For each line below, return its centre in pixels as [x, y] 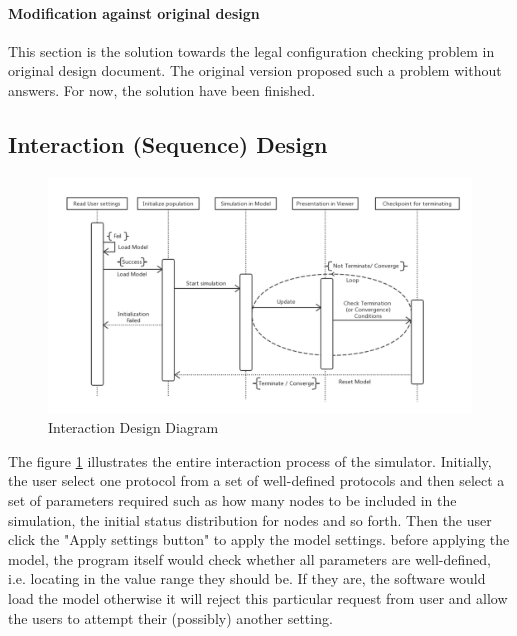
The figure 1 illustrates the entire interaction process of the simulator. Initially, [250, 460]
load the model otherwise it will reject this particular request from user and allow [258, 597]
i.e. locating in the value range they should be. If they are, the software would [247, 578]
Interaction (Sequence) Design [168, 143]
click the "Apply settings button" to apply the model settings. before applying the [259, 539]
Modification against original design [134, 12]
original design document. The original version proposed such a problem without [255, 70]
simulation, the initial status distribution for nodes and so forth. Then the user [250, 519]
